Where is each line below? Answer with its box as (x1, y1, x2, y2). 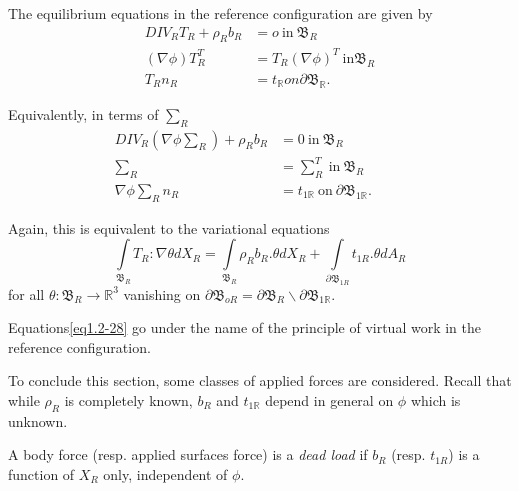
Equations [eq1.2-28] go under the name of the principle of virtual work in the (8, 317, 481, 338)
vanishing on (123, 283, 201, 304)
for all (8, 283, 45, 304)
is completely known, (64, 390, 193, 411)
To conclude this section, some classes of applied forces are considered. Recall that (8, 370, 512, 391)
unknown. (8, 410, 68, 431)
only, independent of (103, 464, 228, 484)
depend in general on (265, 390, 394, 411)
